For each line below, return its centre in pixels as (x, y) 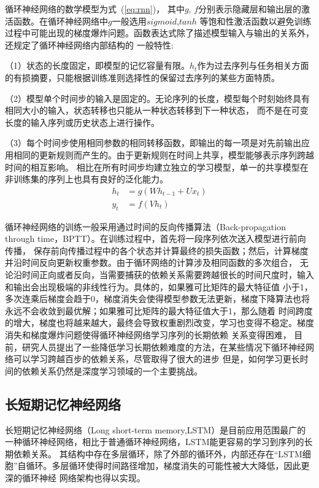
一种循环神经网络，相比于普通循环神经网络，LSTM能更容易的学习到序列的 (155, 442)
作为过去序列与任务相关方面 (253, 65)
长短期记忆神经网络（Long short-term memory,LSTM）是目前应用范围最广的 (156, 429)
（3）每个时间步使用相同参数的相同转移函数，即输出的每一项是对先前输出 (153, 143)
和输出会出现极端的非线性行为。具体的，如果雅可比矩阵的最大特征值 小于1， (159, 286)
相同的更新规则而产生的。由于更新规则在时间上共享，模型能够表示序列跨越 (163, 154)
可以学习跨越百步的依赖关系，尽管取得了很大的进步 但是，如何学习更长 (156, 359)
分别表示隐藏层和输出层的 (250, 9)
